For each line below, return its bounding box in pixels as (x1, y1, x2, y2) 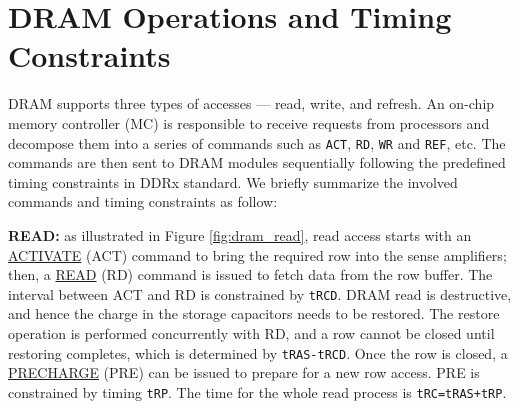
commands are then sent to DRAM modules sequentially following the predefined (8, 152, 506, 173)
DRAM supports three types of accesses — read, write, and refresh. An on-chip (8, 93, 495, 114)
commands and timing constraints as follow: (8, 191, 278, 212)
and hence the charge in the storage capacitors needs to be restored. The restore (8, 303, 500, 324)
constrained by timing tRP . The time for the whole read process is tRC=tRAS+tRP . (8, 381, 507, 402)
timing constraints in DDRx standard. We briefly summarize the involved (8, 171, 458, 192)
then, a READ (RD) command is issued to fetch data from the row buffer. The (8, 264, 493, 285)
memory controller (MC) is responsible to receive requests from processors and (8, 112, 490, 133)
